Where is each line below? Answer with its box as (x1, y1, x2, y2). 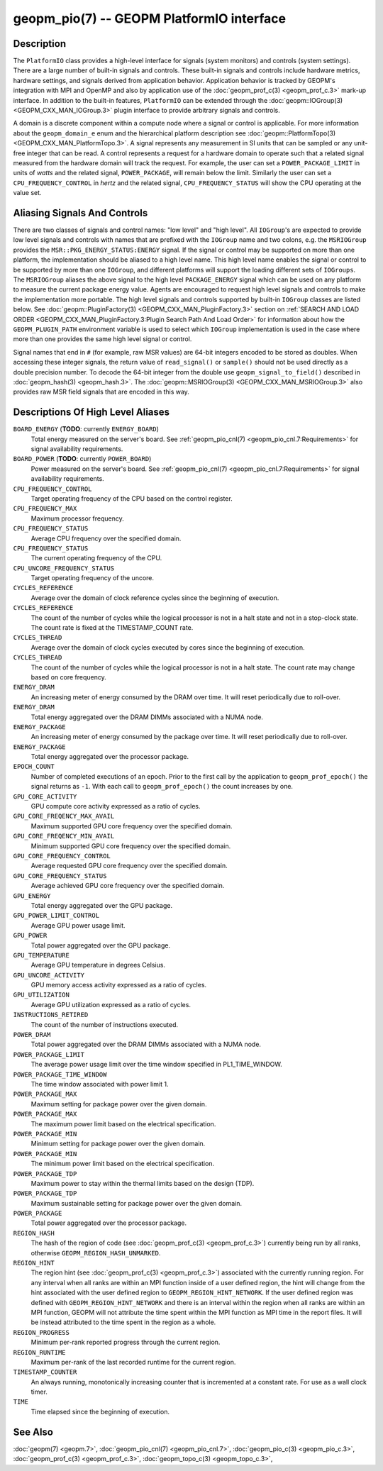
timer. (30, 1387, 48, 1397)
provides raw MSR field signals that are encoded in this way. (13, 387, 189, 396)
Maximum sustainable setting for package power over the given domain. (30, 1199, 243, 1207)
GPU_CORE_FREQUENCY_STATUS (13, 872, 107, 879)
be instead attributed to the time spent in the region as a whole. (30, 1318, 216, 1326)
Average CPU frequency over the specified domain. (30, 534, 182, 543)
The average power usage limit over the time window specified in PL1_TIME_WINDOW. (30, 1060, 283, 1069)
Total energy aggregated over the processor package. (30, 753, 189, 761)
